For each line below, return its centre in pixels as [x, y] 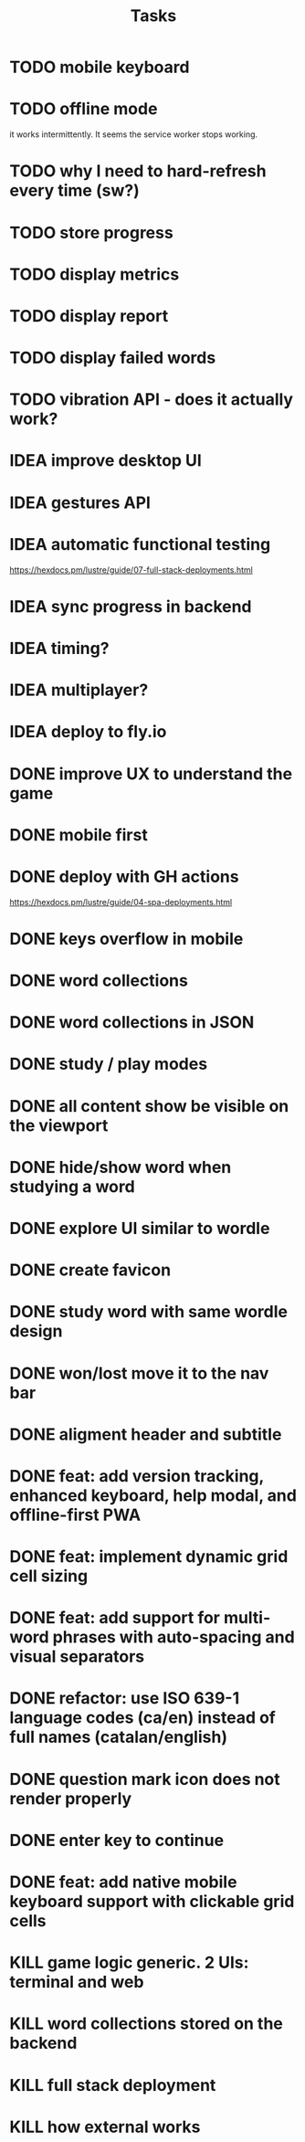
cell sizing [49, 1576]
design [36, 1331]
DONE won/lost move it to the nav [139, 1373]
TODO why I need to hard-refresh [138, 171]
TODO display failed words [113, 358]
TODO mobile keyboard [100, 67]
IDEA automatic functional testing [140, 544]
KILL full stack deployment [113, 2085]
